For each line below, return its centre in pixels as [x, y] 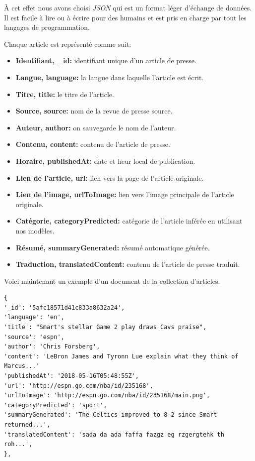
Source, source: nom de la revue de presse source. [94, 111]
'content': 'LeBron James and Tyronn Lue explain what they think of [121, 356]
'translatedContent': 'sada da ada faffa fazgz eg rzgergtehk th [114, 434]
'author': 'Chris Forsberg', [52, 347]
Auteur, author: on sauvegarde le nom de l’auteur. [96, 127]
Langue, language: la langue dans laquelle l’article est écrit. [110, 77]
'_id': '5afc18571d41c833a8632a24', [64, 307]
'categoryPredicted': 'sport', [56, 405]
